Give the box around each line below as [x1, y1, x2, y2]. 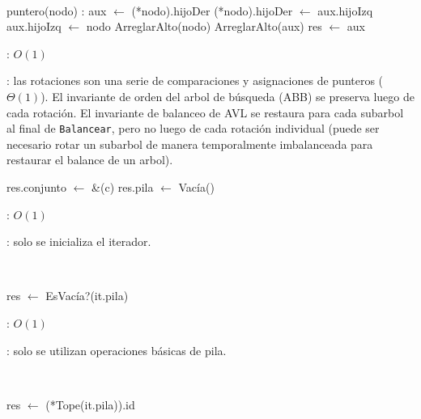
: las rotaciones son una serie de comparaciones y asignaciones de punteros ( [6, 72, 384, 89]
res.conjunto [6, 179, 67, 195]
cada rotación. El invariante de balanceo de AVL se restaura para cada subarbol [6, 104, 404, 121]
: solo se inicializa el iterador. [6, 233, 151, 250]
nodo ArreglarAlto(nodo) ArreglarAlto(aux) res [86, 18, 322, 35]
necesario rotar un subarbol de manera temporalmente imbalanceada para [6, 135, 373, 152]
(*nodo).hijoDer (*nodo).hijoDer [131, 2, 293, 19]
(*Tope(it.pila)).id [45, 396, 135, 413]
